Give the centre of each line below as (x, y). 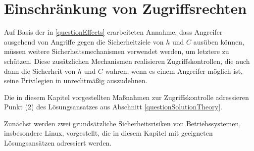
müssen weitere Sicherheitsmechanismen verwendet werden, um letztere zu (117, 51)
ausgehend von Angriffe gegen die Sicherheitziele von (84, 41)
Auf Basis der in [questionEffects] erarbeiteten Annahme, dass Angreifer (113, 32)
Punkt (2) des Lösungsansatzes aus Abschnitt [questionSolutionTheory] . (113, 107)
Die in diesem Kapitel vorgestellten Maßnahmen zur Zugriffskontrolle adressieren (127, 97)
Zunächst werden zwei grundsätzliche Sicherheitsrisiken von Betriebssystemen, (123, 123)
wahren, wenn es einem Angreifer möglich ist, (174, 71)
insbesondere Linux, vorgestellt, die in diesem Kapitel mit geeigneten (108, 133)
